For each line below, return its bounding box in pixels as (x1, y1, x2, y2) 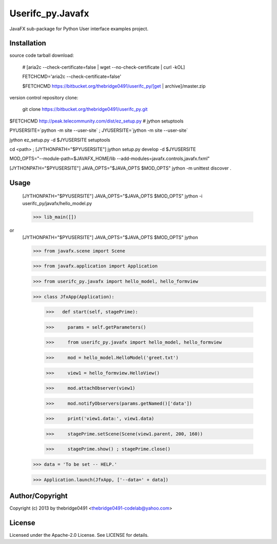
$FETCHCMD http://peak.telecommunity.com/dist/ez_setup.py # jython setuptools (9, 118, 184, 124)
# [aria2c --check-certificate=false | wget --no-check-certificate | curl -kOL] (22, 64, 185, 70)
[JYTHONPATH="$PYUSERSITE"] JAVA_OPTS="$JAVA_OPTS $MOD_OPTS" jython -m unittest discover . (9, 165, 232, 171)
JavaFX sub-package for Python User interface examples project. (9, 26, 149, 32)
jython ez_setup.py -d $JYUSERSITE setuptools (9, 136, 110, 143)
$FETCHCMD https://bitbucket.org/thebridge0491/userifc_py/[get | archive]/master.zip (22, 83, 206, 89)
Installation (9, 39, 46, 48)
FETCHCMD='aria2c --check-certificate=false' (22, 73, 122, 79)
